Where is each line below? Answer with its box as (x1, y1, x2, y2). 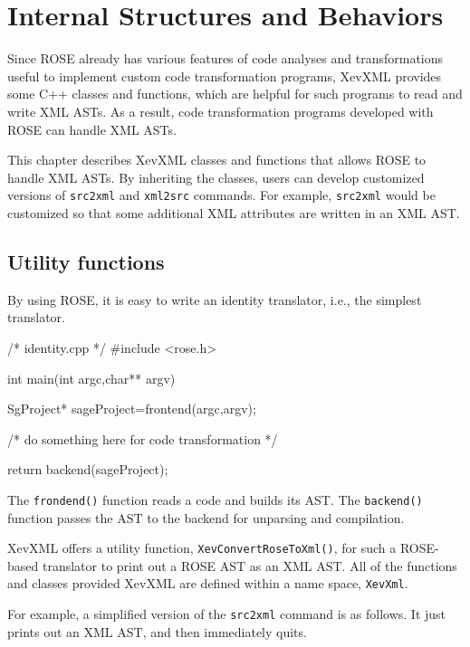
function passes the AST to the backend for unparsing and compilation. (7, 508, 405, 527)
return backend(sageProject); (7, 460, 168, 479)
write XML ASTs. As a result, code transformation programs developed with (7, 101, 434, 120)
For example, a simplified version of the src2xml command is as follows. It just (7, 604, 446, 623)
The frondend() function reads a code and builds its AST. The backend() (7, 490, 423, 509)
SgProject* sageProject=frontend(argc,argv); (7, 399, 256, 418)
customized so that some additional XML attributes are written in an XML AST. (7, 203, 460, 222)
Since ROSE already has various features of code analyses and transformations (7, 49, 444, 68)
